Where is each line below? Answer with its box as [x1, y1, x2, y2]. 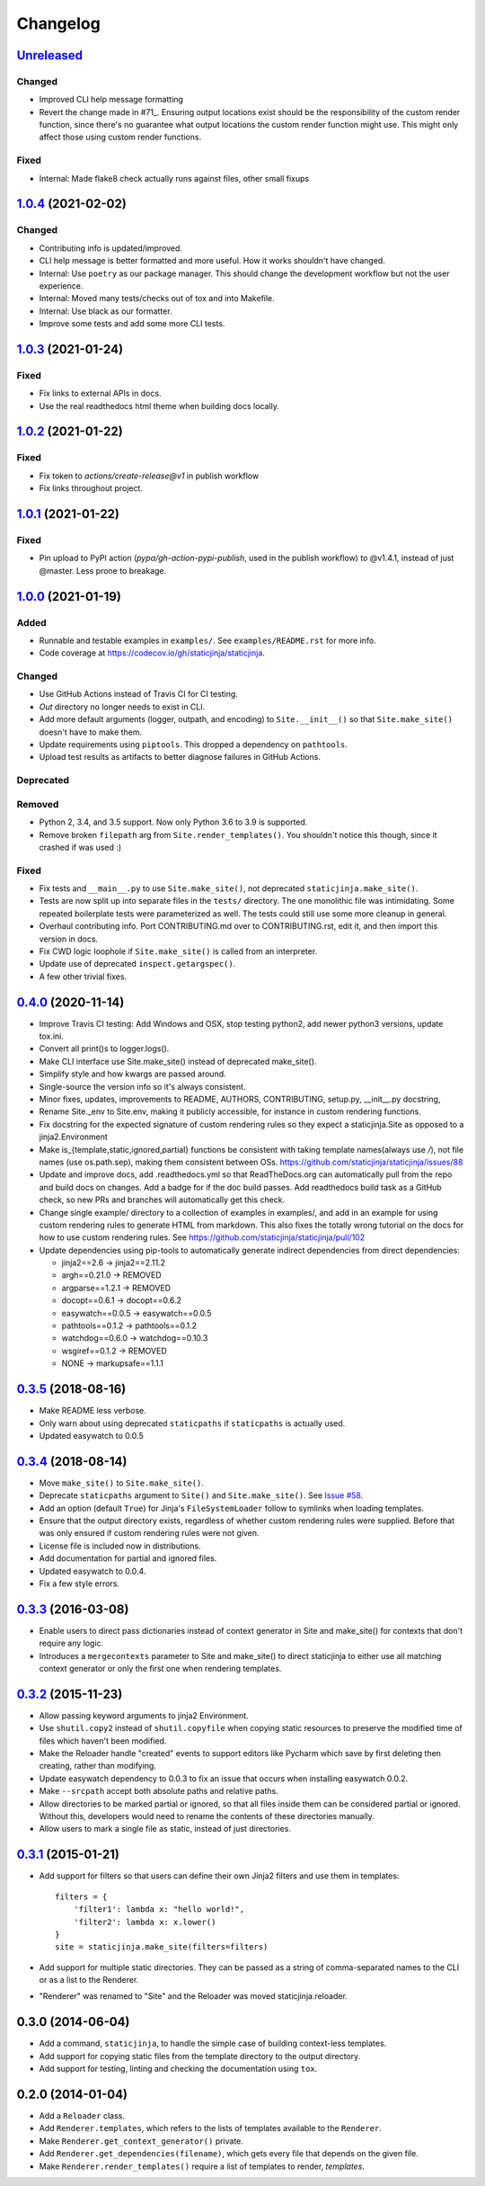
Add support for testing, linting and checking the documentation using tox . [39, 2064, 318, 2074]
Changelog [16, 13, 101, 33]
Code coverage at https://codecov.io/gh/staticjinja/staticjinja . [39, 647, 265, 658]
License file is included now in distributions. [39, 1540, 201, 1551]
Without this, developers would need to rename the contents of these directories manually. [39, 1811, 375, 1822]
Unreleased [16, 48, 84, 63]
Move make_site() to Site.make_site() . [39, 1477, 204, 1488]
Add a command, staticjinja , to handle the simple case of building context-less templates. [39, 2038, 387, 2049]
